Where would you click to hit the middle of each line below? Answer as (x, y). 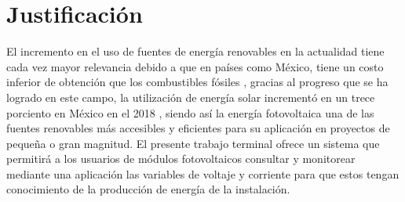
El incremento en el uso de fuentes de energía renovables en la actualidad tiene (195, 51)
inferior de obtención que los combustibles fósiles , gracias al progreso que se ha (197, 82)
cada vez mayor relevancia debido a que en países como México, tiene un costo (195, 66)
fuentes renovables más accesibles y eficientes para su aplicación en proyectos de (198, 128)
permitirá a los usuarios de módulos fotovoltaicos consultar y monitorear (181, 159)
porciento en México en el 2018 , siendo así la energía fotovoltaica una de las (190, 112)
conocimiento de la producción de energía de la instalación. (148, 189)
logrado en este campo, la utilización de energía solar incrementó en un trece (191, 97)
